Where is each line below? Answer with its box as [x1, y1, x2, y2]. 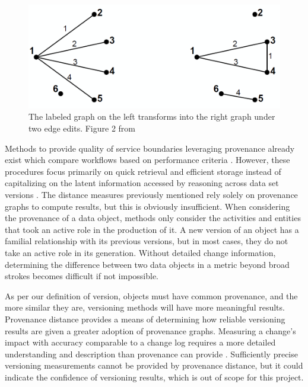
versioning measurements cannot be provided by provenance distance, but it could [5, 359, 303, 372]
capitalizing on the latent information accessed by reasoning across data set [5, 177, 279, 189]
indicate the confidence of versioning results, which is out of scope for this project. [5, 370, 304, 383]
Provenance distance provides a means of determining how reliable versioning [5, 312, 285, 325]
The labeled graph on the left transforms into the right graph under [28, 110, 275, 123]
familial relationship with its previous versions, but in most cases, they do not [5, 235, 288, 247]
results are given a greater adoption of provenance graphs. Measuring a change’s [5, 324, 296, 337]
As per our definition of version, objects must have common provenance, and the [5, 289, 298, 302]
